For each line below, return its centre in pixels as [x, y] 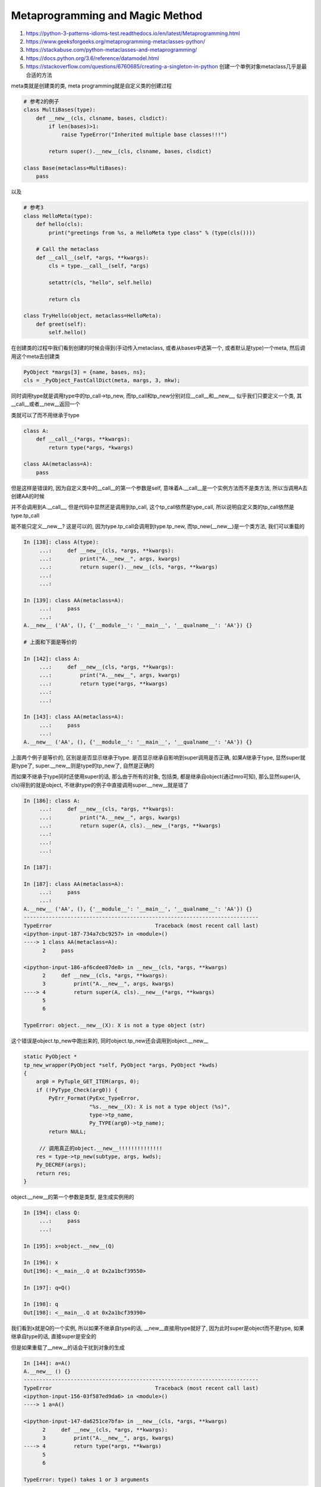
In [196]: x [41, 1263]
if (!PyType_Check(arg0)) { [77, 1090]
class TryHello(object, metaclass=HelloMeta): [92, 316]
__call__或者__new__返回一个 [45, 404]
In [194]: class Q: [52, 1213]
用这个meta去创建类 [35, 356]
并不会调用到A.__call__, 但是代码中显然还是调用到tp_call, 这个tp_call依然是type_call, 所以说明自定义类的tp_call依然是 [152, 507]
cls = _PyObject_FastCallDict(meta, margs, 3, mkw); [102, 380]
